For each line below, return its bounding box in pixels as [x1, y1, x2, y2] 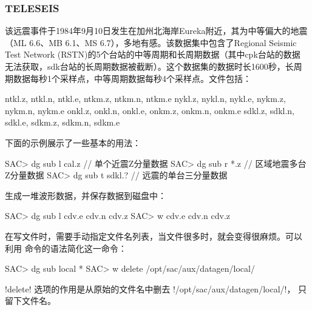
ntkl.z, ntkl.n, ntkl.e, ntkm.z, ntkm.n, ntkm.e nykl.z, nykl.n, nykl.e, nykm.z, [5, 92, 286, 105]
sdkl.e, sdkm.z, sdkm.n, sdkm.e [5, 116, 120, 129]
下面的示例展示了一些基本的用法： [5, 136, 141, 149]
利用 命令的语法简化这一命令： [5, 241, 127, 254]
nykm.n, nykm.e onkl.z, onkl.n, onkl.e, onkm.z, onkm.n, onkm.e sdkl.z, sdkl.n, [5, 104, 295, 116]
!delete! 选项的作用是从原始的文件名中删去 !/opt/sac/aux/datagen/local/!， [5, 282, 296, 295]
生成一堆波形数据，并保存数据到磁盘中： [5, 189, 166, 201]
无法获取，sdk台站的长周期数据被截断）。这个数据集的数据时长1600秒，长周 [5, 60, 302, 72]
